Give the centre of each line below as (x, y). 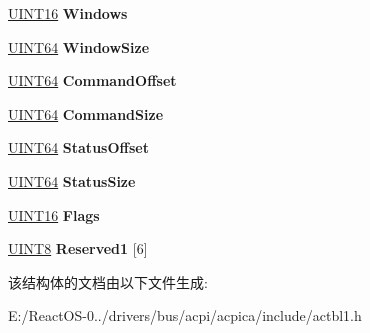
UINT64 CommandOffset (92, 80)
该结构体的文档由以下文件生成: (108, 281)
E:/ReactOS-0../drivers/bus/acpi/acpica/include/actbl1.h (185, 315)
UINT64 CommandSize (86, 113)
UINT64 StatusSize (72, 180)
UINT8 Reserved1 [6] (78, 248)
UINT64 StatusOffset (78, 147)
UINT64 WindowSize (79, 46)
